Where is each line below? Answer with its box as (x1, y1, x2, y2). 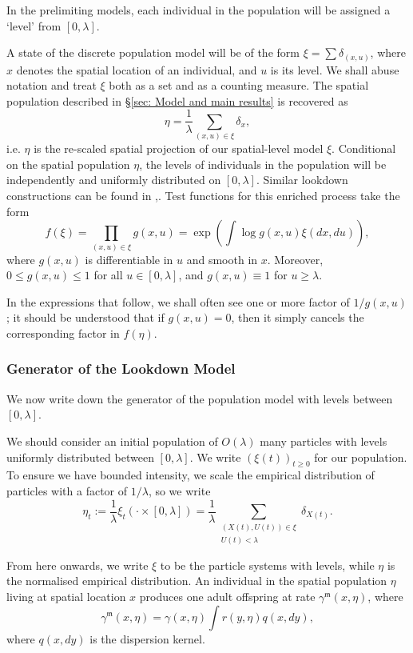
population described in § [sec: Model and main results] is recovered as (6, 92, 348, 109)
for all (93, 266, 123, 283)
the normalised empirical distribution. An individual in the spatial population (6, 572, 387, 589)
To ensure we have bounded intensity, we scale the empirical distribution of (6, 467, 375, 483)
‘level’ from (6, 17, 62, 34)
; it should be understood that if (6, 309, 165, 326)
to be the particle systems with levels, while (160, 556, 375, 573)
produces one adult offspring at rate (139, 587, 316, 604)
